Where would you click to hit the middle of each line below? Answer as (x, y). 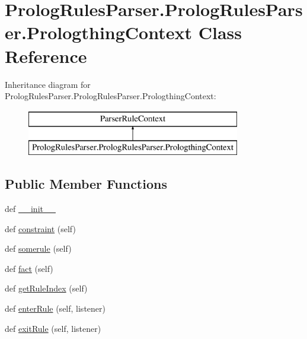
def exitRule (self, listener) (53, 328)
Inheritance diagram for (48, 84)
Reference (46, 56)
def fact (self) (29, 268)
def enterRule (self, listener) (55, 308)
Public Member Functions (86, 184)
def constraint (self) (40, 228)
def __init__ (30, 209)
